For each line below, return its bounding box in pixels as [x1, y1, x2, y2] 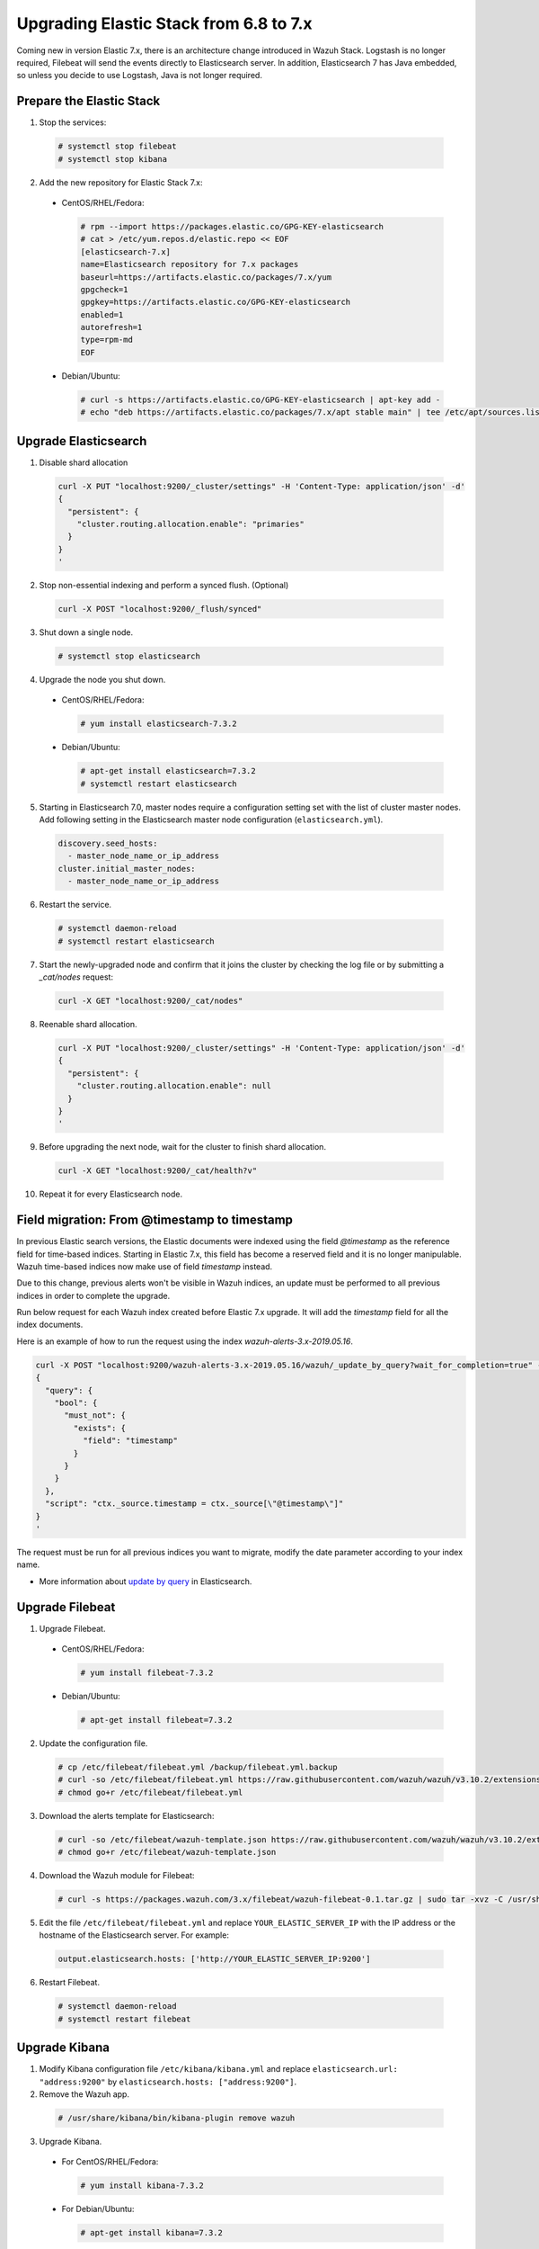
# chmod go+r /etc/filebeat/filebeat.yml [57, 1787, 243, 1797]
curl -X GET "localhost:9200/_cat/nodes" [57, 995, 243, 1006]
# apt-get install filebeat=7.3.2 [80, 1715, 233, 1725]
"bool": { [54, 1398, 98, 1408]
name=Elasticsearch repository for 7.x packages [80, 259, 299, 270]
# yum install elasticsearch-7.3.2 [80, 719, 237, 729]
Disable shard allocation [39, 457, 128, 468]
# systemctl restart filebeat [57, 2013, 191, 2024]
